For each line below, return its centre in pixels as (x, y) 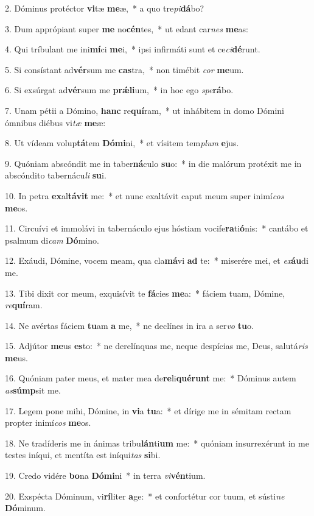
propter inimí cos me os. (48, 422)
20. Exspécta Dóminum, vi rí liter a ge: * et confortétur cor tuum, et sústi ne (145, 496)
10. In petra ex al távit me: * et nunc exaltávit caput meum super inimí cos (145, 195)
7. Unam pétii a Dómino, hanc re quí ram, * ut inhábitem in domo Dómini (145, 110)
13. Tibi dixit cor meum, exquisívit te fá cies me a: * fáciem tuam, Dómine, (145, 293)
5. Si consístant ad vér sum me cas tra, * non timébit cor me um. (124, 69)
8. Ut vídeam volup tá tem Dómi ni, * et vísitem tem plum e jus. (122, 143)
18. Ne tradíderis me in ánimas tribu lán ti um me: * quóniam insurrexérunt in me (157, 443)
